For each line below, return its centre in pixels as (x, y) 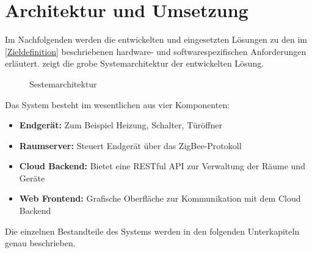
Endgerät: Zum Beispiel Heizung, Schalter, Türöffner (121, 125)
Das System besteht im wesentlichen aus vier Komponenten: (118, 104)
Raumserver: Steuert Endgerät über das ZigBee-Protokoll (130, 145)
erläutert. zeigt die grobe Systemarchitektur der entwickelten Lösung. (135, 63)
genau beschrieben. (40, 243)
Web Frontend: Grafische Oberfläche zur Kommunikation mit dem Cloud (160, 198)
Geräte (32, 178)
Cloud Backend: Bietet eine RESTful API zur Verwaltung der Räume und (162, 166)
